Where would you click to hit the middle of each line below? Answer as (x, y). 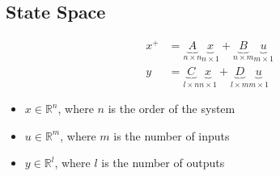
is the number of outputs (163, 163)
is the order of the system (172, 109)
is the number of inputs (172, 135)
